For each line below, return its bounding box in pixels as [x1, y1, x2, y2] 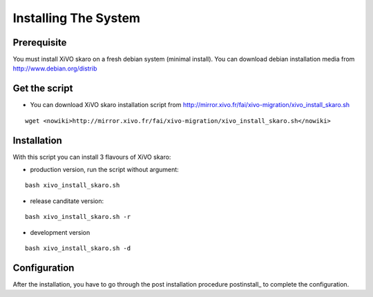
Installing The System [12, 10, 141, 26]
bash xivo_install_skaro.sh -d [25, 245, 131, 252]
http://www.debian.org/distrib [12, 64, 97, 73]
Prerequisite [12, 37, 67, 48]
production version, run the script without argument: [30, 166, 179, 174]
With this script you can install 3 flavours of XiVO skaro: [12, 153, 171, 161]
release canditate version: [30, 197, 104, 205]
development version [30, 228, 90, 236]
